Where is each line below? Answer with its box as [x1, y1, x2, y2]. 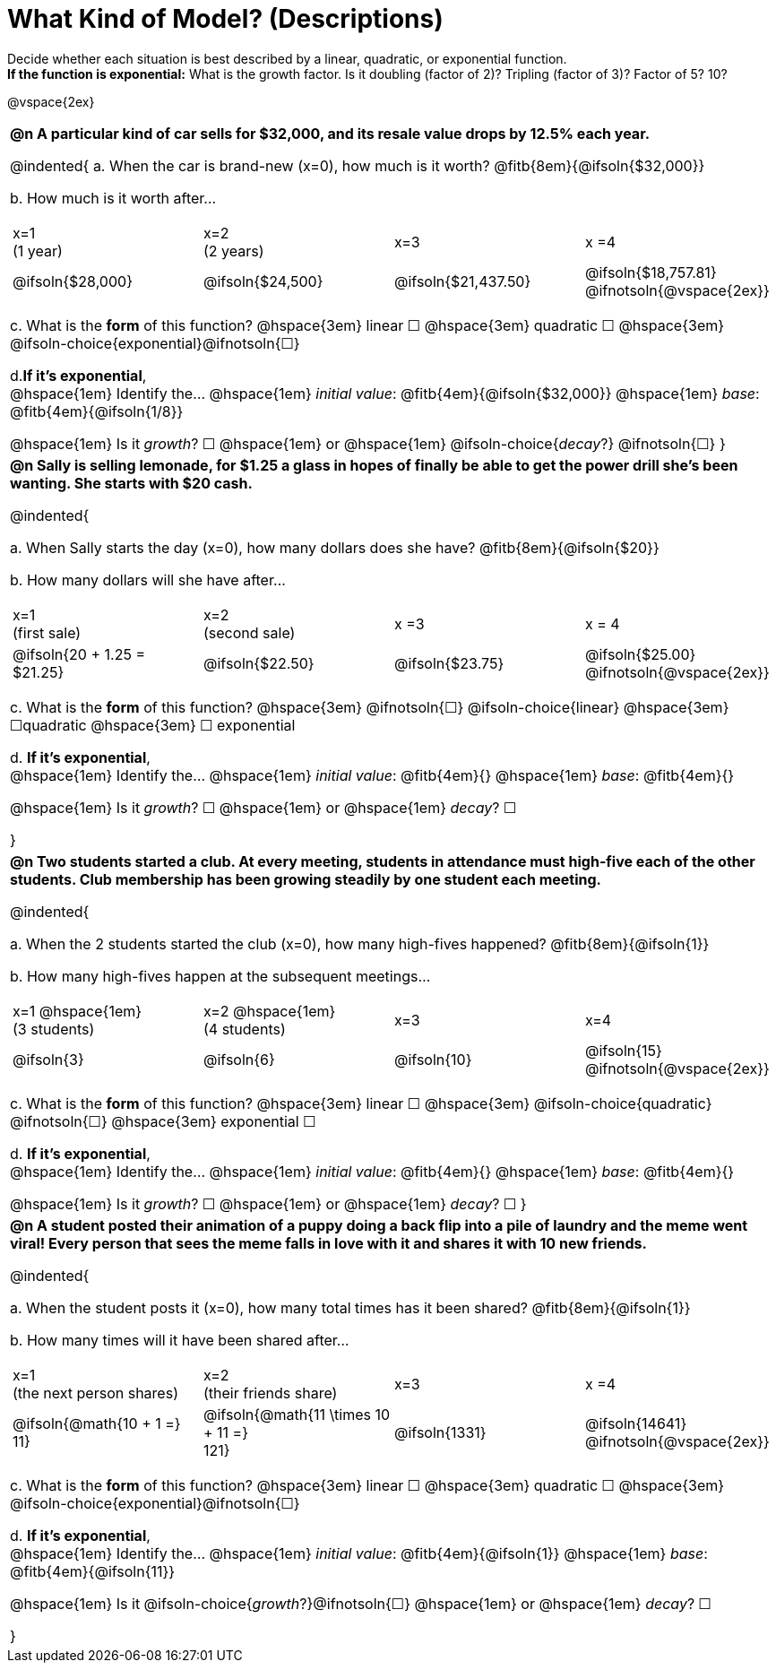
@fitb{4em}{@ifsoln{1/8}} [10, 402, 184, 420]
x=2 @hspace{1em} [203, 1001, 336, 1020]
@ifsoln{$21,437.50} [394, 272, 531, 290]
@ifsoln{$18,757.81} [585, 263, 717, 281]
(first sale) [13, 623, 82, 642]
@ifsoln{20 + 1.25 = [13, 645, 145, 663]
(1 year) [13, 241, 63, 260]
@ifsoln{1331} [394, 1423, 487, 1441]
